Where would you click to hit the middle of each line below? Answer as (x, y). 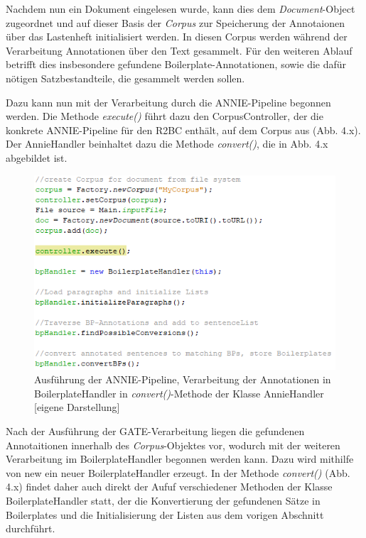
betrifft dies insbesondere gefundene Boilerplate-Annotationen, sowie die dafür (176, 64)
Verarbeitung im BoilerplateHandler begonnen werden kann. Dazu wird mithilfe (180, 459)
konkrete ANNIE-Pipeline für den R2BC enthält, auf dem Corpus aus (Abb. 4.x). (183, 130)
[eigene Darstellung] (77, 407)
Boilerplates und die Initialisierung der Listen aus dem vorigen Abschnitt (165, 514)
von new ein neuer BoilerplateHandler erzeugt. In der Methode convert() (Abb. (178, 472)
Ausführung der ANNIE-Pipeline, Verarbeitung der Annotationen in (183, 379)
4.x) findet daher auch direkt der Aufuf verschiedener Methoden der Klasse (169, 487)
